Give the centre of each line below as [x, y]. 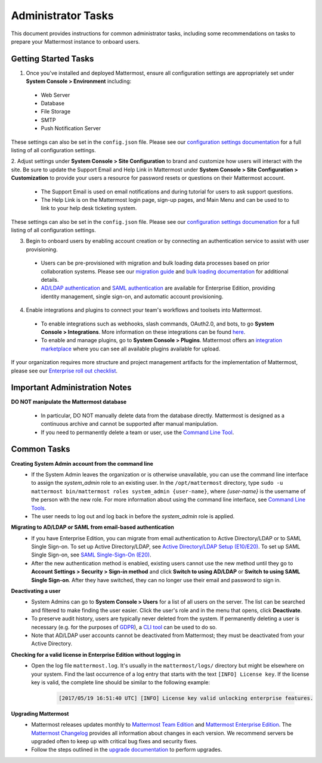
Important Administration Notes [71, 388]
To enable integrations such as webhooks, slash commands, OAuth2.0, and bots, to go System [157, 324]
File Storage [56, 112]
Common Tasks [41, 449]
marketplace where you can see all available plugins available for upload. [131, 349]
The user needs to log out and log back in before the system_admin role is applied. [133, 516]
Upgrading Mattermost [40, 713]
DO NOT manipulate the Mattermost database [69, 402]
